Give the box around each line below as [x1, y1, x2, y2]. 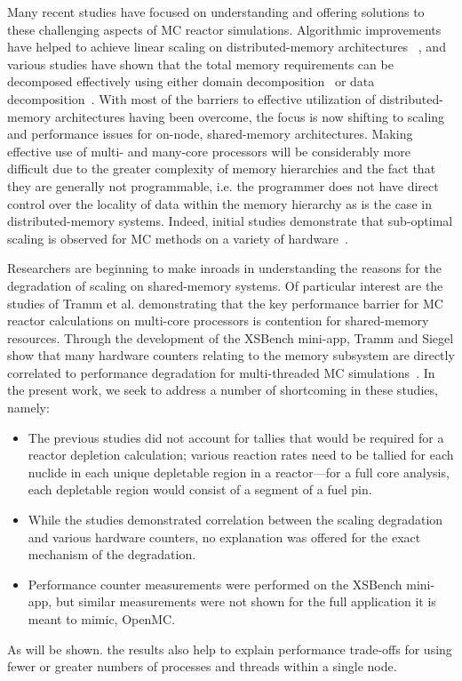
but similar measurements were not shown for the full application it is [55, 592, 436, 611]
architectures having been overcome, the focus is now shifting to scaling [55, 107, 445, 125]
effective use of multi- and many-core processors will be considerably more [7, 141, 410, 160]
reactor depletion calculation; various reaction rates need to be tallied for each [28, 445, 454, 464]
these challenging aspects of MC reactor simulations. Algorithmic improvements [7, 20, 442, 38]
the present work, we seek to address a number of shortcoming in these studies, [7, 381, 438, 399]
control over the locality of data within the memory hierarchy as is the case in [7, 194, 432, 212]
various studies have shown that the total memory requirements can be [7, 54, 394, 73]
